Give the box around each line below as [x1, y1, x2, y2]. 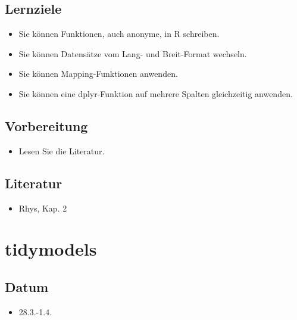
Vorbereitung [5, 116, 88, 135]
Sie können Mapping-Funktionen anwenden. [18, 67, 178, 80]
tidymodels [5, 237, 97, 261]
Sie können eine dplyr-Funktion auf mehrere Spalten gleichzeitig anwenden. [18, 87, 293, 100]
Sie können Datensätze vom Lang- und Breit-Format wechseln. [18, 47, 247, 60]
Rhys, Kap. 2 [18, 201, 67, 214]
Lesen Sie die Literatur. [18, 144, 105, 157]
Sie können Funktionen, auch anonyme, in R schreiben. [18, 27, 220, 40]
